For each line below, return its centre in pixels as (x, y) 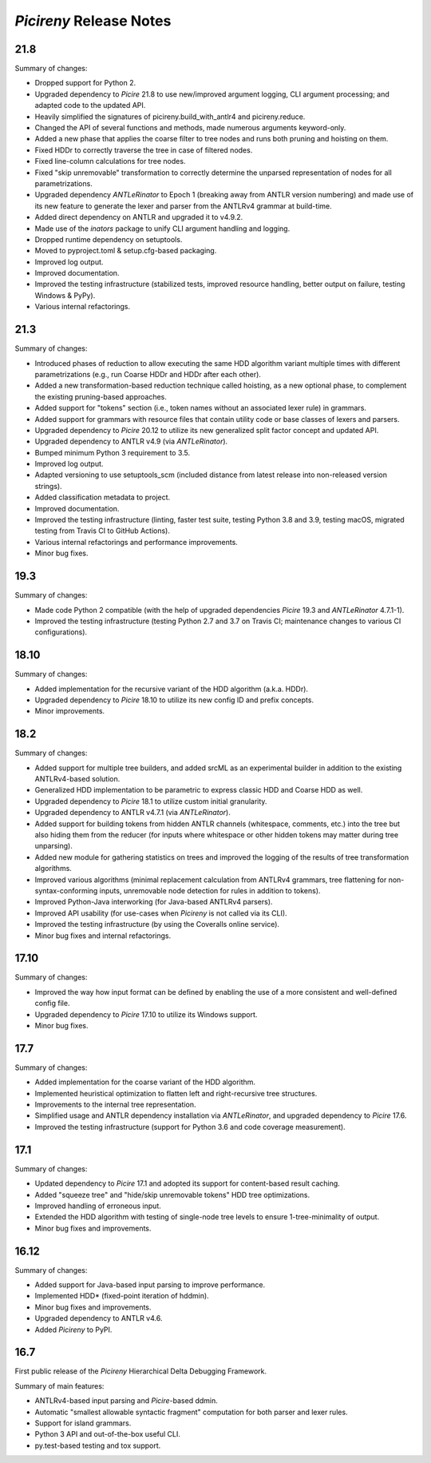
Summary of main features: (59, 1385)
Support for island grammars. (83, 1423)
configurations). (61, 632)
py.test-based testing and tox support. (98, 1445)
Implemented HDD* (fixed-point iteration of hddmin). (122, 1296)
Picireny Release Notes (93, 21)
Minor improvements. (70, 711)
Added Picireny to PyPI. (73, 1330)
